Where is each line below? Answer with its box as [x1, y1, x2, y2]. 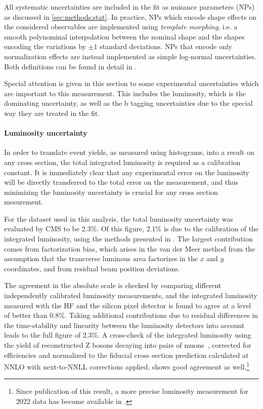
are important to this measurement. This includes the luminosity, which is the [4, 88, 246, 98]
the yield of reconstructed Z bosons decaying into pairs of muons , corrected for [4, 340, 251, 350]
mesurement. [4, 196, 43, 207]
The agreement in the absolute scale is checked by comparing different [4, 280, 222, 291]
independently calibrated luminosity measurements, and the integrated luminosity [4, 290, 257, 301]
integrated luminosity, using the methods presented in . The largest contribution [4, 233, 253, 244]
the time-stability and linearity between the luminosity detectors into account [4, 319, 245, 330]
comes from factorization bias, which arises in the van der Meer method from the [4, 243, 255, 254]
